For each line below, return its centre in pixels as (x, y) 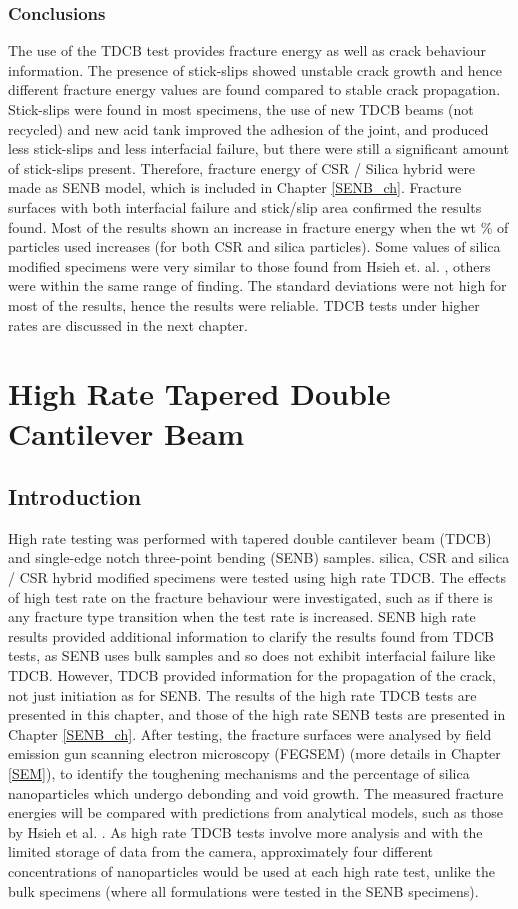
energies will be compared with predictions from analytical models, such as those (255, 812)
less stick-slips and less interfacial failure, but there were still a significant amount (258, 148)
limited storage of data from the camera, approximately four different (220, 851)
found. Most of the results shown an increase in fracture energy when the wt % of (258, 226)
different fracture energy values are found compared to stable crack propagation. (254, 89)
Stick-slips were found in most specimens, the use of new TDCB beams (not (241, 109)
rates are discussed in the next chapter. (128, 324)
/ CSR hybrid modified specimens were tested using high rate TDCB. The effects (257, 577)
